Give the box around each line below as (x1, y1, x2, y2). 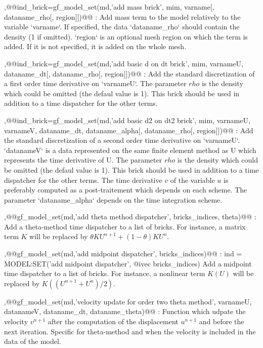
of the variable (170, 174, 215, 185)
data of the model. (4, 336, 61, 346)
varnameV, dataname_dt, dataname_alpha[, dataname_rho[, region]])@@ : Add (4, 125, 253, 135)
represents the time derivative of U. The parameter (4, 154, 162, 165)
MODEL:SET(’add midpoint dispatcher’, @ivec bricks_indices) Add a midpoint (4, 258, 252, 268)
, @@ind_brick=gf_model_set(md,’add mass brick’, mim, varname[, (4, 2, 214, 12)
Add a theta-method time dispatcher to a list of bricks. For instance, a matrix (4, 221, 246, 231)
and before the (199, 316, 244, 327)
